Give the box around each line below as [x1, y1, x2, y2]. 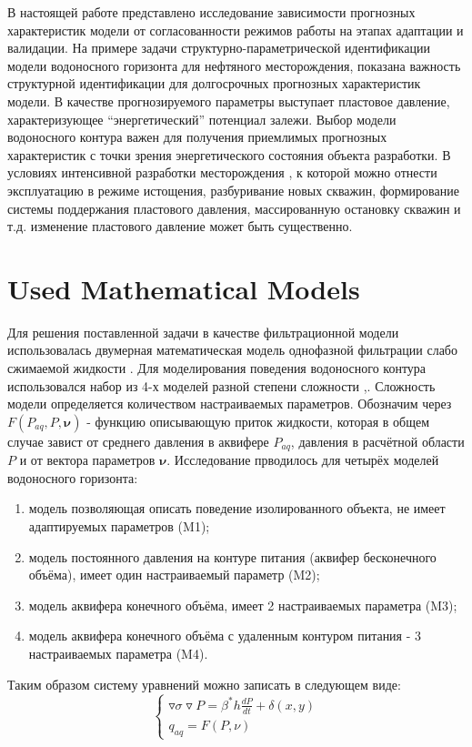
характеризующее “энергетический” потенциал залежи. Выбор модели [7, 109, 397, 128]
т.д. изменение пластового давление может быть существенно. [7, 217, 353, 236]
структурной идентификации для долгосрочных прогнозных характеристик [7, 74, 421, 93]
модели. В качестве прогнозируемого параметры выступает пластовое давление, [7, 91, 450, 110]
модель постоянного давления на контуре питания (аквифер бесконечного [28, 547, 437, 566]
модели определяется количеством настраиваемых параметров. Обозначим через [7, 394, 452, 413]
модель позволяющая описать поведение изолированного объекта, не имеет [28, 499, 446, 518]
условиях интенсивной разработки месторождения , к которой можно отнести [7, 163, 437, 182]
